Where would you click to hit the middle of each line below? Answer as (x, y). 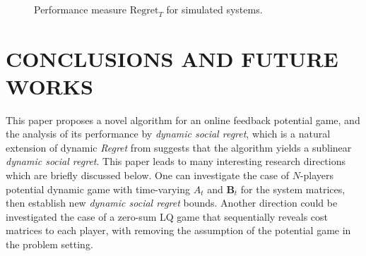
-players (317, 175)
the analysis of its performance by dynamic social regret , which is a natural (168, 134)
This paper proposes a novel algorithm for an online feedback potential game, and (183, 120)
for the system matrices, (293, 189)
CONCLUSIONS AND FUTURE (172, 58)
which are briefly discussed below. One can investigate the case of (147, 175)
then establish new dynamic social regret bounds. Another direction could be (172, 203)
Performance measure (81, 9)
